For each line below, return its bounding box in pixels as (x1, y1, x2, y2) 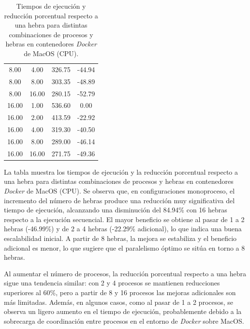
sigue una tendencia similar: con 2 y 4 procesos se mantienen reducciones (4, 278, 220, 288)
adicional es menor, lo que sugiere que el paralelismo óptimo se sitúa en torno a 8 (4, 242, 245, 253)
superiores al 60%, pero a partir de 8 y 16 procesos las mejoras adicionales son (4, 287, 236, 297)
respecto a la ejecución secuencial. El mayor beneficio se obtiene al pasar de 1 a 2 (4, 214, 245, 224)
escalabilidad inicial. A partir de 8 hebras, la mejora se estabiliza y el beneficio (4, 233, 237, 243)
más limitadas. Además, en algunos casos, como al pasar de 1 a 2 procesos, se (4, 297, 234, 307)
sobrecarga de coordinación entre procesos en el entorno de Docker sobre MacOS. (4, 315, 244, 326)
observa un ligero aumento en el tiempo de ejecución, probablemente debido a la (4, 306, 242, 316)
